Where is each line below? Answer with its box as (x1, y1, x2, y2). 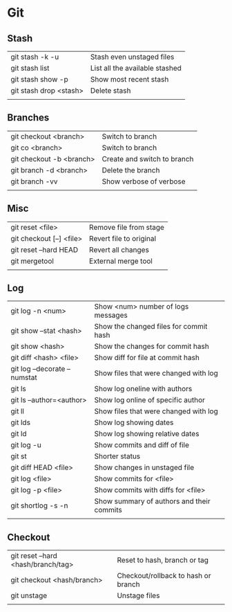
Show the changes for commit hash (94, 341, 209, 351)
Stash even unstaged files (90, 52, 175, 62)
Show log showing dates (94, 417, 174, 427)
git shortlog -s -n (10, 501, 68, 510)
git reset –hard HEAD (10, 244, 78, 254)
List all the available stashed (90, 64, 182, 73)
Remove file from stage (88, 222, 164, 232)
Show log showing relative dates (94, 429, 200, 439)
